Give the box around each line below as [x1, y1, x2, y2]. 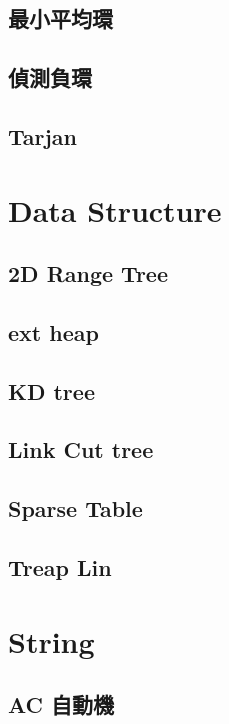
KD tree [8, 375, 95, 406]
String [8, 620, 95, 661]
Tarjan [8, 120, 78, 151]
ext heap [8, 316, 99, 347]
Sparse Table [8, 493, 143, 524]
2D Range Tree [8, 258, 168, 289]
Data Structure [8, 189, 222, 230]
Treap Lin [8, 552, 112, 583]
